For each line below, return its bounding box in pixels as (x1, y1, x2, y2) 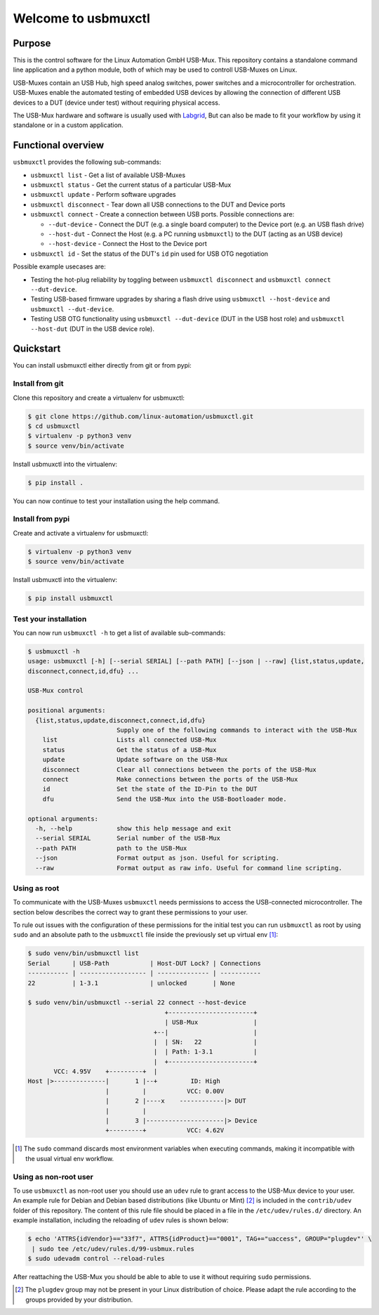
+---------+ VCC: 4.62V (105, 1127, 225, 1134)
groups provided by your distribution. (25, 1295, 133, 1304)
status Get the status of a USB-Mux (42, 746, 217, 753)
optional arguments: (27, 815, 98, 822)
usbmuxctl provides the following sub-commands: (13, 158, 161, 167)
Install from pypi (13, 514, 70, 524)
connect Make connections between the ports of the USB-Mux (42, 775, 298, 783)
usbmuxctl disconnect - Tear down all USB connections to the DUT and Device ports (30, 200, 286, 209)
